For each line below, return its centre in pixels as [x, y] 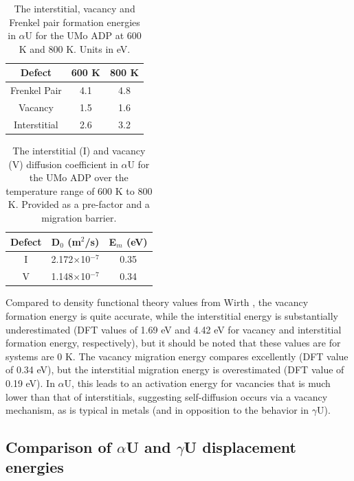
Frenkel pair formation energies [75, 22]
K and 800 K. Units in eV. [75, 48]
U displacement [240, 447]
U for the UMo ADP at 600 [83, 35]
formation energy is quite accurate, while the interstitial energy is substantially [172, 315]
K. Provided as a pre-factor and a [79, 204]
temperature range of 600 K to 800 [79, 190]
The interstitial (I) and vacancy [79, 150]
